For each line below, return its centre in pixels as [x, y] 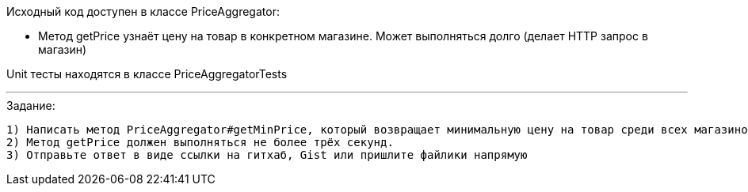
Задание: [31, 105]
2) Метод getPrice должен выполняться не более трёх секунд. [200, 142]
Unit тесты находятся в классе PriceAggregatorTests [147, 74]
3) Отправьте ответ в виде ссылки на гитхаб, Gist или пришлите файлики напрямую [267, 155]
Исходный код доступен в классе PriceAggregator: [143, 11]
